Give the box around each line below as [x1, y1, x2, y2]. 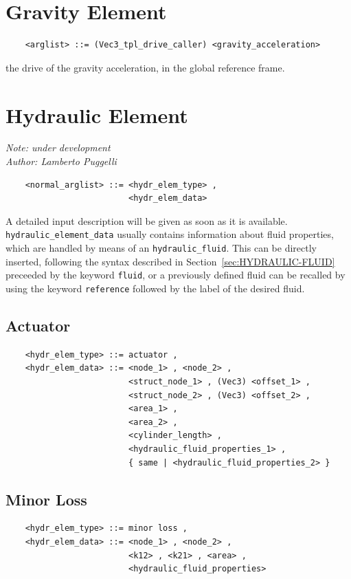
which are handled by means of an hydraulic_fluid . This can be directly [5, 241, 317, 255]
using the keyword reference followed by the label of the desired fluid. [5, 281, 305, 295]
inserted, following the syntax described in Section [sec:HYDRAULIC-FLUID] [5, 254, 335, 268]
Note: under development [5, 140, 111, 155]
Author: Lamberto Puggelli [5, 154, 117, 168]
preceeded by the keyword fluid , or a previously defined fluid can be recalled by [5, 267, 346, 282]
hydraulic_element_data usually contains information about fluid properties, [5, 227, 334, 241]
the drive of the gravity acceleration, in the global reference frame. [5, 60, 285, 74]
